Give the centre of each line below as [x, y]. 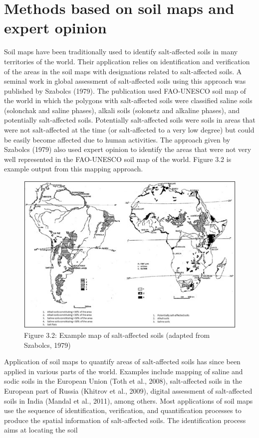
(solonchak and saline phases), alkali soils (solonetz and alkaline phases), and [122, 110]
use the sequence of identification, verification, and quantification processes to [123, 410]
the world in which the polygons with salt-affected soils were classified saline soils [128, 100]
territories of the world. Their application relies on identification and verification [127, 61]
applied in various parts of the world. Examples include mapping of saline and [124, 371]
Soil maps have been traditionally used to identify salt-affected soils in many [121, 52]
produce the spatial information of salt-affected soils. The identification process [125, 420]
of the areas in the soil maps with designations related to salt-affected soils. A [123, 71]
